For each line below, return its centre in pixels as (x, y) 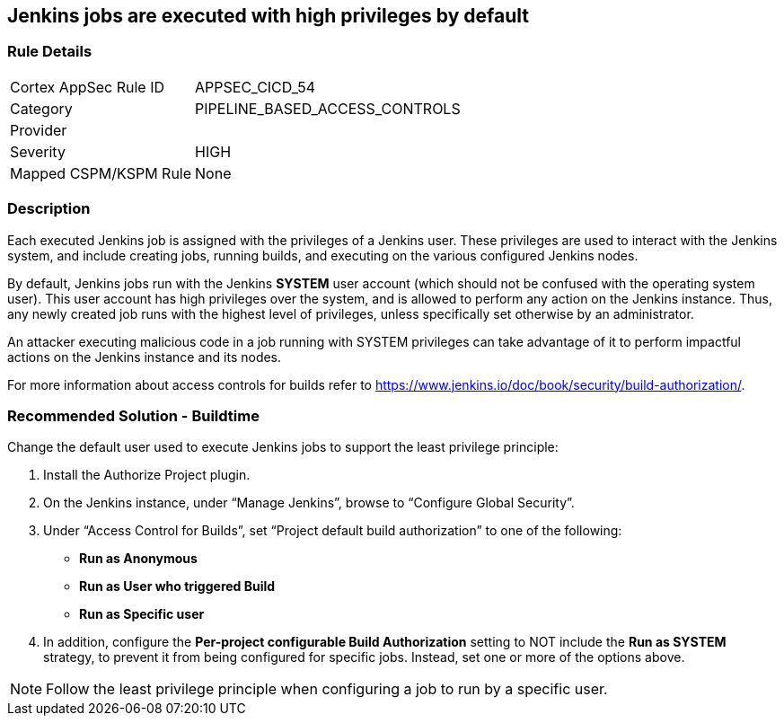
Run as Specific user (142, 614)
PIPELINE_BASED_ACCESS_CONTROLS (328, 108)
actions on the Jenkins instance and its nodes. (145, 357)
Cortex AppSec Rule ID (88, 87)
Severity (38, 151)
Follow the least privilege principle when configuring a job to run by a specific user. (327, 689)
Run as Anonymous (138, 559)
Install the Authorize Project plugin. (147, 475)
